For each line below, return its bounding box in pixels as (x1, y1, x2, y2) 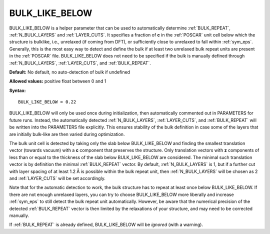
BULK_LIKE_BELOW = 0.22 (18, 99, 76, 105)
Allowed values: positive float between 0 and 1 (9, 78, 106, 84)
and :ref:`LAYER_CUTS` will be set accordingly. (9, 175, 106, 181)
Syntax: (9, 87, 26, 93)
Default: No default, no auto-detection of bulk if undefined (9, 69, 130, 75)
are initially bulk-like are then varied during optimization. (9, 131, 125, 137)
